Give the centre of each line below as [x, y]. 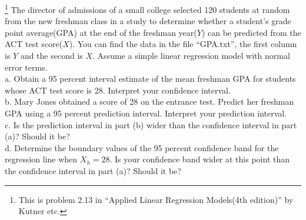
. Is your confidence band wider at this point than [200, 159]
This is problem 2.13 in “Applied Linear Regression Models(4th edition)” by [156, 199]
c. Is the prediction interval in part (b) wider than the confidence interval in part [151, 124]
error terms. [26, 67]
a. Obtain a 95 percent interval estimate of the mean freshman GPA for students [150, 79]
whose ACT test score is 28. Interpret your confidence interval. [118, 90]
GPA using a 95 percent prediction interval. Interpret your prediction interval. [146, 113]
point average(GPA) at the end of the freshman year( [101, 32]
